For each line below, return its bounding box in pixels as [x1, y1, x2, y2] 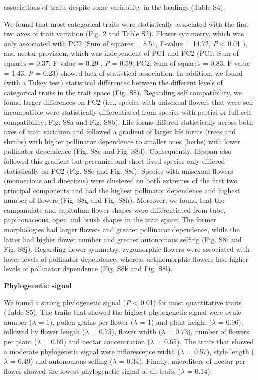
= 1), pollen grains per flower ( [38, 316, 134, 327]
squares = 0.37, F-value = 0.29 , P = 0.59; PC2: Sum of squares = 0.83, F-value [4, 57, 250, 68]
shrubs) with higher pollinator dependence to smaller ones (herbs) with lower [4, 136, 240, 146]
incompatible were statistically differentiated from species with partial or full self [4, 106, 251, 117]
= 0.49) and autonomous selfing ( [10, 356, 113, 366]
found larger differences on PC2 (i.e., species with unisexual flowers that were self [4, 97, 253, 107]
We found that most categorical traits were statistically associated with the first [4, 18, 249, 29]
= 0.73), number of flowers [167, 326, 249, 337]
